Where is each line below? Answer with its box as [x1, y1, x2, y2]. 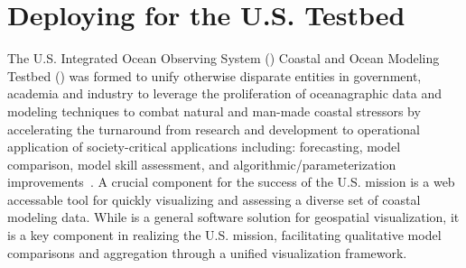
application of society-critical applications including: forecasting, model [7, 137, 401, 156]
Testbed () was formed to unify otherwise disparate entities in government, [7, 66, 422, 85]
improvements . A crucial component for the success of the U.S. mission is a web [7, 172, 455, 191]
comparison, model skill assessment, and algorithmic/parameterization [7, 154, 396, 173]
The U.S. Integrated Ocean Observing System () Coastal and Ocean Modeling [7, 49, 440, 68]
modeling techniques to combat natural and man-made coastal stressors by [7, 101, 421, 120]
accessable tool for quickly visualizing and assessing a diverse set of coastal [7, 189, 421, 208]
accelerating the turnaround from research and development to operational [7, 119, 420, 138]
